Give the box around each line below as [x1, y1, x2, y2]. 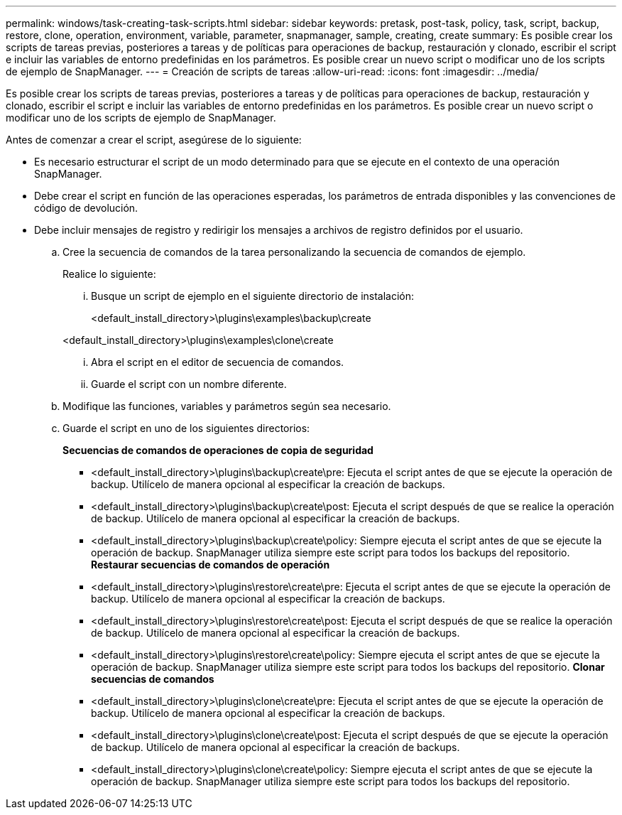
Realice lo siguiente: [62, 268, 156, 280]
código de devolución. [34, 202, 138, 214]
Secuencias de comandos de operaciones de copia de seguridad [62, 444, 373, 456]
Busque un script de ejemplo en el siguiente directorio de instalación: [91, 290, 415, 302]
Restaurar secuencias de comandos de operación [91, 558, 330, 571]
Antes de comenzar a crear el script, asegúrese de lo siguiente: [6, 134, 302, 146]
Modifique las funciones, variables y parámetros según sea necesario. [62, 400, 391, 412]
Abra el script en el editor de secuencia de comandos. [91, 356, 344, 368]
